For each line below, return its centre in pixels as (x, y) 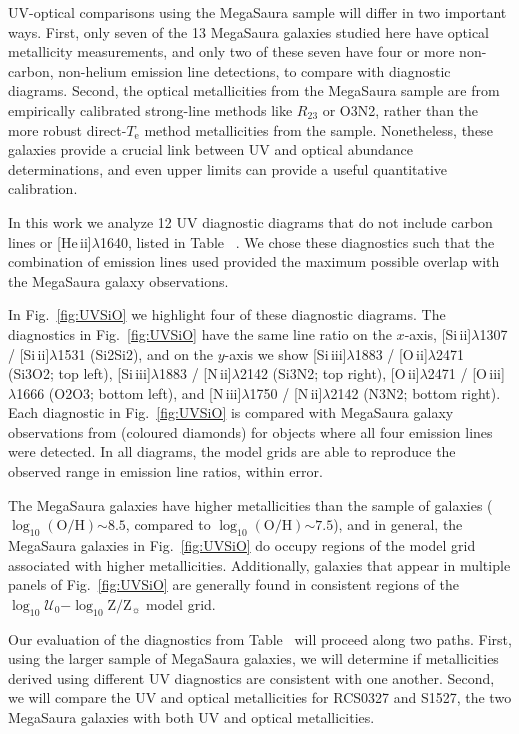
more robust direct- (67, 129)
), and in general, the (398, 524)
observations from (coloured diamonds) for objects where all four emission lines (250, 431)
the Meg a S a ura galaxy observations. (118, 280)
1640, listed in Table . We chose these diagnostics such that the (297, 241)
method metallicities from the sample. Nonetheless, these (318, 129)
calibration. (43, 188)
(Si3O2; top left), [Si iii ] (79, 373)
